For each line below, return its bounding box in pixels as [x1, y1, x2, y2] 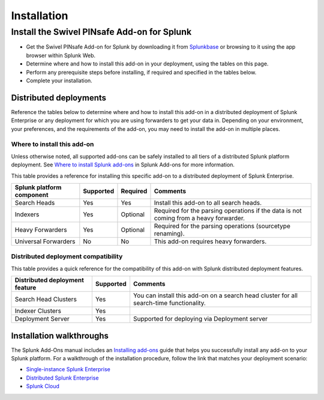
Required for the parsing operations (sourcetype [154, 222, 290, 230]
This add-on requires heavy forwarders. [154, 237, 267, 246]
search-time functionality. [133, 299, 206, 308]
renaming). [154, 229, 185, 237]
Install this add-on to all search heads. [154, 198, 262, 207]
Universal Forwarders [14, 237, 76, 246]
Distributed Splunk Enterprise [26, 374, 99, 381]
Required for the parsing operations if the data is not [154, 206, 302, 214]
